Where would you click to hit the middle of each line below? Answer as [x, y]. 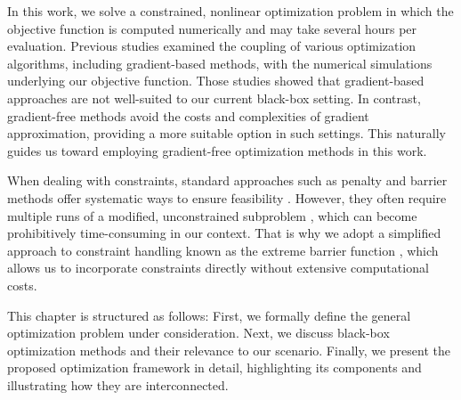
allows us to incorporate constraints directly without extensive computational [218, 268]
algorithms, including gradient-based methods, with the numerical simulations [220, 63]
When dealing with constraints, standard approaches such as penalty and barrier [227, 180]
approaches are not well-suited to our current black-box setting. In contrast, [214, 98]
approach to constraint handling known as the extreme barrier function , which [223, 250]
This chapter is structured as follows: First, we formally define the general [209, 315]
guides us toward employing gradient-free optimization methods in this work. [217, 150]
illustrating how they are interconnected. [118, 384]
